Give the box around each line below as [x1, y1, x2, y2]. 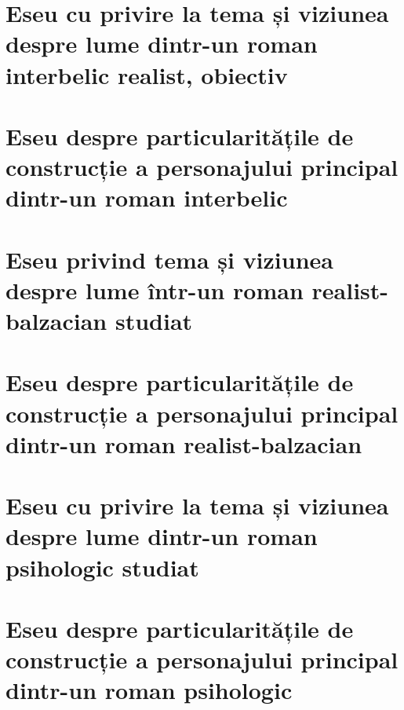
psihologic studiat [5, 551, 199, 583]
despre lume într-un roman [5, 273, 304, 306]
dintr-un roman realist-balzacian [5, 427, 362, 459]
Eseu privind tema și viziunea [5, 243, 333, 275]
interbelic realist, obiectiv [5, 58, 288, 90]
